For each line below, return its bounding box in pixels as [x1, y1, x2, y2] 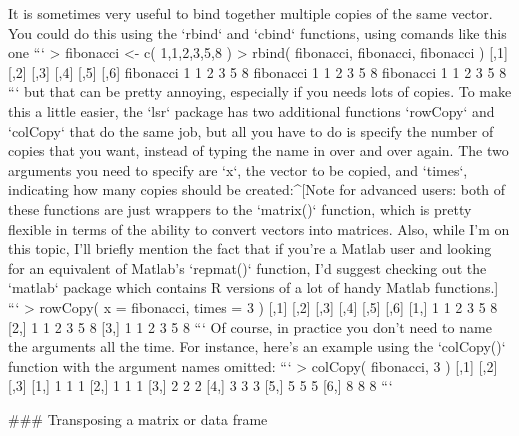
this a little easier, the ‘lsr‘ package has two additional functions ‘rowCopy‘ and [8, 100, 495, 121]
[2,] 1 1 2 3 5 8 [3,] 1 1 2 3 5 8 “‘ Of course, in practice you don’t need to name [8, 316, 492, 337]
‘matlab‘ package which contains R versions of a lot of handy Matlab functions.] [8, 277, 499, 298]
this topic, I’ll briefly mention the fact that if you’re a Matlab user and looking [8, 238, 492, 259]
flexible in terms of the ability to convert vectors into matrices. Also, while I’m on [8, 218, 510, 239]
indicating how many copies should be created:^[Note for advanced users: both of [8, 179, 506, 200]
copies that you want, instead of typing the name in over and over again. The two [8, 140, 509, 161]
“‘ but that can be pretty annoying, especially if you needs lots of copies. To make [8, 81, 512, 102]
